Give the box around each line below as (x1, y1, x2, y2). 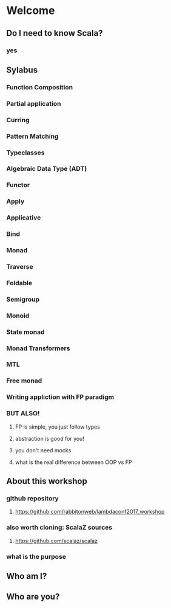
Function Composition (6, 83, 73, 91)
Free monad (6, 376, 42, 385)
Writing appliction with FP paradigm (6, 393, 114, 401)
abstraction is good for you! (15, 435, 85, 442)
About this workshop (6, 476, 88, 486)
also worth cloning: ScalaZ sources (6, 523, 113, 532)
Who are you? (6, 592, 60, 602)
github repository (6, 494, 59, 502)
